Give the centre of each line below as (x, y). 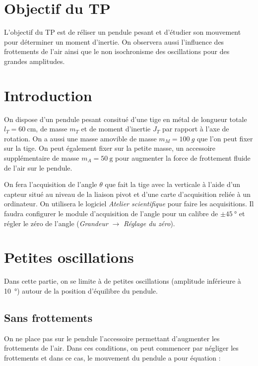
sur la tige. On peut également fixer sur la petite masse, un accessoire (110, 148)
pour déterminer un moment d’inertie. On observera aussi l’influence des (114, 41)
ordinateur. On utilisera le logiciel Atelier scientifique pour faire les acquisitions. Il (129, 204)
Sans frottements (48, 317)
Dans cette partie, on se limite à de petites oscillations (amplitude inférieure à (123, 281)
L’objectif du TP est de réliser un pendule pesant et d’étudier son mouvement (123, 32)
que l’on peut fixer (225, 138)
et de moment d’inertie (116, 129)
